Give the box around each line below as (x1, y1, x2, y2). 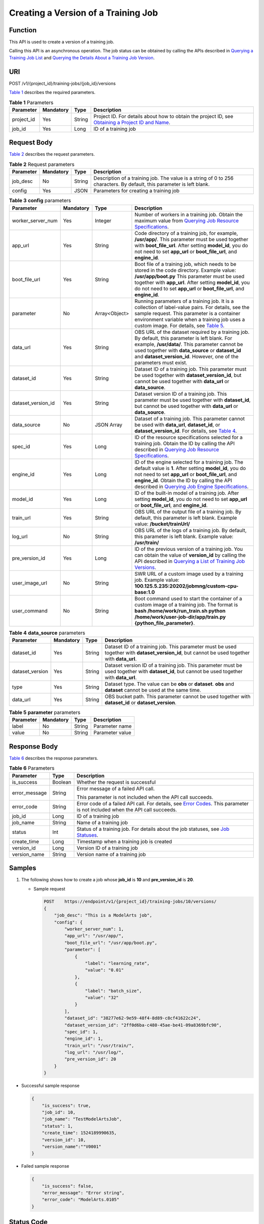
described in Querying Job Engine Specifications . (134, 483, 249, 490)
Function (9, 26, 37, 34)
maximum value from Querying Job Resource (134, 217, 239, 224)
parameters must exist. (134, 359, 188, 366)
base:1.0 (134, 588, 155, 595)
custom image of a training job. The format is (134, 601, 238, 608)
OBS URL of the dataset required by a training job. (134, 329, 250, 335)
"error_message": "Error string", (42, 1190, 125, 1196)
